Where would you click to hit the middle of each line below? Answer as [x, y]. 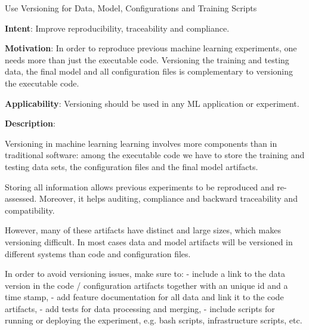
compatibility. [30, 210]
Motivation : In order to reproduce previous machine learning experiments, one [151, 48]
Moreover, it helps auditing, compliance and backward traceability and [168, 198]
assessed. [21, 198]
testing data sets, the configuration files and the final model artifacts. [132, 166]
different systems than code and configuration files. [98, 253]
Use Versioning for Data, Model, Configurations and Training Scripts [131, 8]
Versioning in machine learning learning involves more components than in [141, 143]
